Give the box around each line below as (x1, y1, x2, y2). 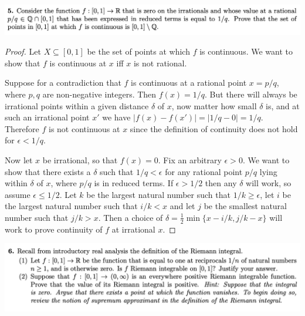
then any (205, 177, 237, 189)
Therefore (5, 122, 39, 135)
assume (5, 188, 30, 200)
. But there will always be (205, 88, 297, 100)
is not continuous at (49, 122, 120, 135)
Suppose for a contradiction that (5, 76, 121, 89)
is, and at (266, 99, 300, 112)
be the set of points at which (87, 45, 190, 58)
